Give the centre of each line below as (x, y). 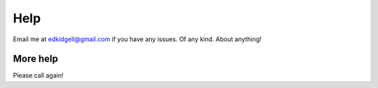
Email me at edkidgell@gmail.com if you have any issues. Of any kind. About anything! (137, 39)
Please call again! (38, 75)
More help (36, 59)
